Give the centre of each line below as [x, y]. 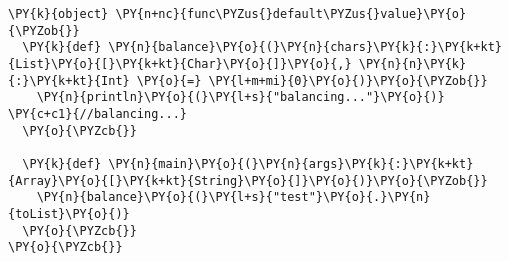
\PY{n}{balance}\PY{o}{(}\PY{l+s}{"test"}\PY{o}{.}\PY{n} [233, 197]
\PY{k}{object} [58, 14]
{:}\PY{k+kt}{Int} [69, 80]
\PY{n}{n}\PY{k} [412, 63]
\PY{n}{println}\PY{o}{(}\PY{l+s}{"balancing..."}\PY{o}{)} [240, 97]
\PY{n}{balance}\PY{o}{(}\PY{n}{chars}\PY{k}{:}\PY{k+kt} [305, 47]
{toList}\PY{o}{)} [69, 213]
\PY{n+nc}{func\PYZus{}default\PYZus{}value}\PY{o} [291, 14]
